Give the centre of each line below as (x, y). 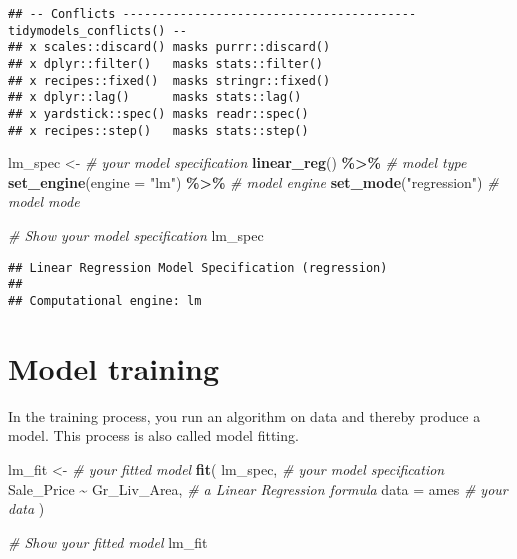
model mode (44, 201)
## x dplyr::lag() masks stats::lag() (155, 97)
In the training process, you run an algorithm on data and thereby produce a (244, 415)
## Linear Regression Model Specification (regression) (198, 267)
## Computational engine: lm (105, 300)
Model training (114, 367)
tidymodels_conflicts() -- (97, 30)
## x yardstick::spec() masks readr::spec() (158, 113)
